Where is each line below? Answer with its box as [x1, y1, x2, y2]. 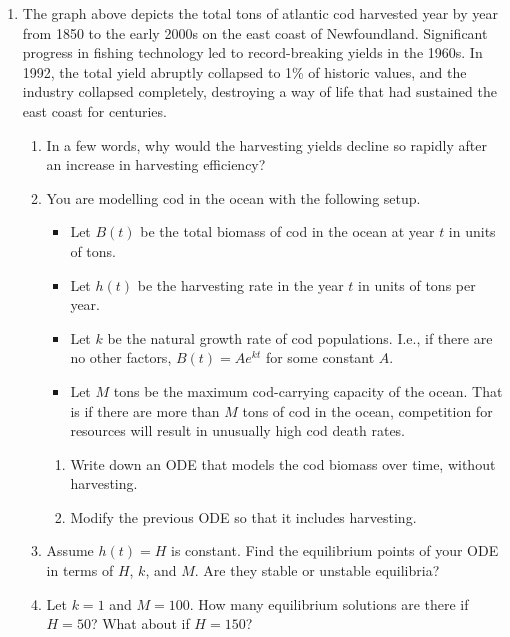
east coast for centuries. [22, 100, 167, 121]
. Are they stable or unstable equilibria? [194, 560, 440, 581]
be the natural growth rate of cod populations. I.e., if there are [107, 327, 493, 348]
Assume [46, 540, 94, 561]
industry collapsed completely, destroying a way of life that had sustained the [22, 81, 497, 102]
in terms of [46, 560, 114, 581]
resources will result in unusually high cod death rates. [70, 420, 406, 441]
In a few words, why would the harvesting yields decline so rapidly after [46, 134, 487, 155]
